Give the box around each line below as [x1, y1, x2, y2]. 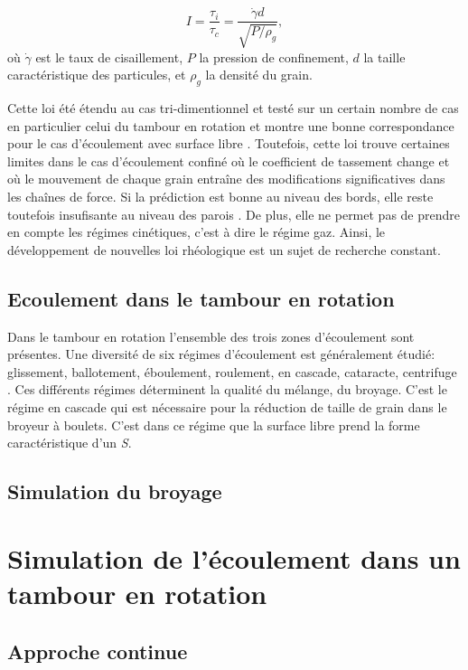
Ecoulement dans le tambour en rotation [7, 284, 395, 312]
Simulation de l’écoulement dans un [7, 539, 461, 576]
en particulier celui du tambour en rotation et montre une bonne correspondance [7, 116, 454, 135]
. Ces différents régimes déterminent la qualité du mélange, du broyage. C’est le [7, 380, 447, 399]
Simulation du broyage [7, 477, 222, 505]
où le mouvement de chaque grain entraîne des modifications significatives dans [7, 169, 445, 188]
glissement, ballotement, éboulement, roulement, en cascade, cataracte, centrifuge [7, 362, 457, 381]
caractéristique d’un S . [7, 433, 132, 452]
